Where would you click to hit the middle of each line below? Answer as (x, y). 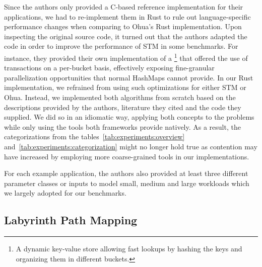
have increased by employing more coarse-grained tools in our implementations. (127, 156)
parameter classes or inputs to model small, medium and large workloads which (127, 183)
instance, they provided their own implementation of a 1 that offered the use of (126, 57)
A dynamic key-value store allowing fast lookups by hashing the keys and (129, 249)
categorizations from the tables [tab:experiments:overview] (94, 137)
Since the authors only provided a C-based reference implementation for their (124, 7)
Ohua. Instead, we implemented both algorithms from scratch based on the (120, 97)
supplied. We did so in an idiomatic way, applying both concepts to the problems (129, 117)
